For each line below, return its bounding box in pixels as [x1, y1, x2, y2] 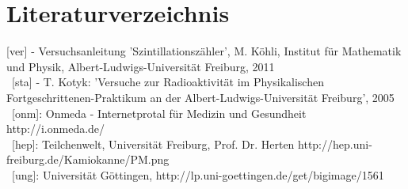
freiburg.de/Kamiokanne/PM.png [6, 151, 170, 168]
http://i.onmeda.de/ [6, 120, 105, 137]
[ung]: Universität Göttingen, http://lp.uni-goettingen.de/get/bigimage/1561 [11, 166, 384, 183]
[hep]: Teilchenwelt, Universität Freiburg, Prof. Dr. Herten [11, 135, 295, 152]
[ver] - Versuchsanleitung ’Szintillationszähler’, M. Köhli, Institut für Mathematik [6, 43, 402, 59]
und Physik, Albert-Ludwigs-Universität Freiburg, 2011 [6, 58, 275, 74]
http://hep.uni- [298, 135, 372, 152]
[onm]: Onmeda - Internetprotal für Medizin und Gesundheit [11, 104, 307, 121]
